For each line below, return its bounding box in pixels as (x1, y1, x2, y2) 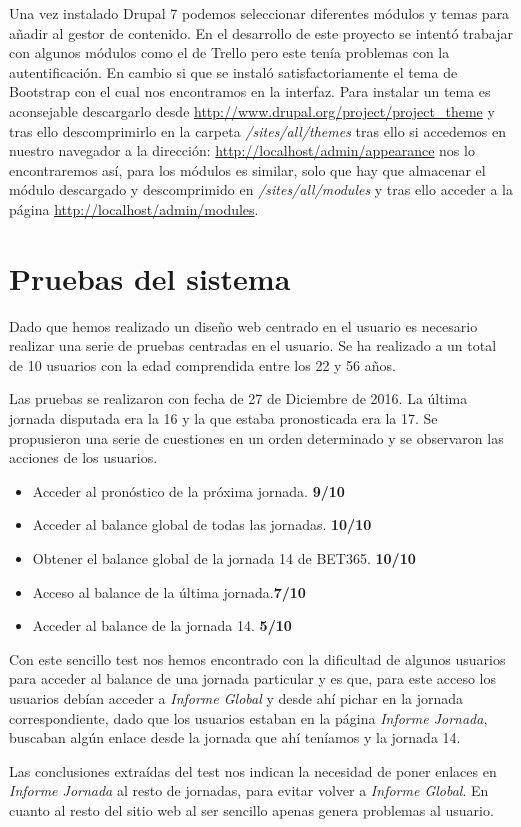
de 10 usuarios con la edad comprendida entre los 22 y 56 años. (9, 354, 396, 375)
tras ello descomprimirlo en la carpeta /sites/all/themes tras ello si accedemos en (9, 120, 506, 141)
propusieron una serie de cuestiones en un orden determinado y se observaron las (9, 427, 504, 448)
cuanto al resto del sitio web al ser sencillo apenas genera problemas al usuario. (9, 799, 494, 820)
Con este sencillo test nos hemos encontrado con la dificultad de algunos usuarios (9, 648, 506, 669)
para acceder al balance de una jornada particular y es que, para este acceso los (9, 668, 497, 689)
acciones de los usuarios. (9, 447, 158, 468)
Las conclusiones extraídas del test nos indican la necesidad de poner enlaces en (9, 760, 497, 781)
